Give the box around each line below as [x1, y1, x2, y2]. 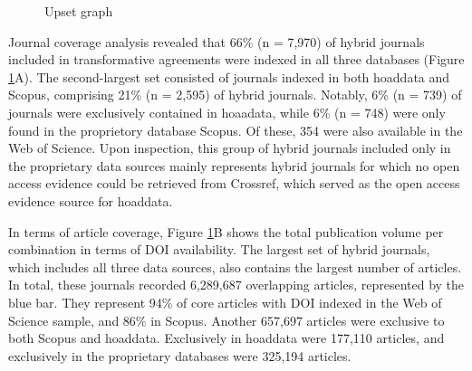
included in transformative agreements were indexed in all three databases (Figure [8, 50, 465, 69]
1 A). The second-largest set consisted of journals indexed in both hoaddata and [8, 67, 450, 86]
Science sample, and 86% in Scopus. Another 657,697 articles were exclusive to [8, 310, 445, 329]
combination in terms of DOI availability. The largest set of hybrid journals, [8, 240, 430, 259]
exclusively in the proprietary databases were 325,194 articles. [8, 346, 352, 365]
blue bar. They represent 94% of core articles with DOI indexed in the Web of [8, 292, 442, 311]
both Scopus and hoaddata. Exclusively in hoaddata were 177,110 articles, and [8, 328, 445, 347]
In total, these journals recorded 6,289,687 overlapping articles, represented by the [8, 275, 465, 294]
